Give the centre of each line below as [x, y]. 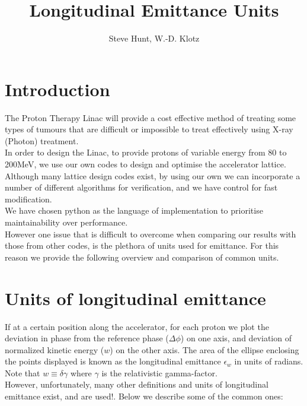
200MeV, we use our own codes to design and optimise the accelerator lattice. [145, 164]
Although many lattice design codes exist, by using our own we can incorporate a [153, 175]
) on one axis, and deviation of [236, 338]
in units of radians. [269, 361]
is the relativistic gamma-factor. [159, 372]
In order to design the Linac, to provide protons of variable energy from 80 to [146, 152]
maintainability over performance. [66, 222]
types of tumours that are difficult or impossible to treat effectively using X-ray [149, 129]
